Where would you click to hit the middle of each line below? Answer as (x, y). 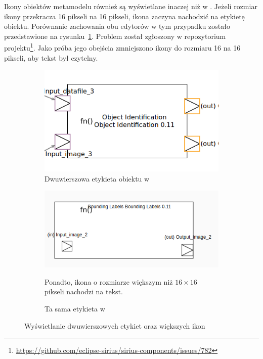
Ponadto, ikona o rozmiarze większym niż (109, 281)
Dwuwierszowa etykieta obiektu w (97, 178)
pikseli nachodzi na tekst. (84, 291)
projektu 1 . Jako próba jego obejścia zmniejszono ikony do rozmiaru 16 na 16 (122, 47)
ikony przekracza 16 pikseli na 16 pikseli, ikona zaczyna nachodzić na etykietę (124, 16)
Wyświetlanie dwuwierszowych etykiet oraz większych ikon (115, 325)
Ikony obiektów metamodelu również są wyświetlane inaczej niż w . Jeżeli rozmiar (131, 6)
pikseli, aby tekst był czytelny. (51, 57)
